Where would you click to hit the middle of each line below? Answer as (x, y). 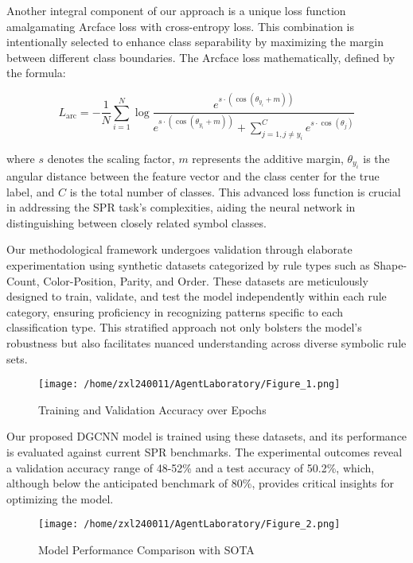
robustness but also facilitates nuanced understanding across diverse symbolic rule (206, 342)
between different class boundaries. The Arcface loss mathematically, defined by (201, 57)
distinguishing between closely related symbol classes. (136, 222)
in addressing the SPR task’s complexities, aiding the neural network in (181, 207)
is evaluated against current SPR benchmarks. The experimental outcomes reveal (205, 452)
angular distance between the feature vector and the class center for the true (193, 176)
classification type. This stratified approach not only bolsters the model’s (184, 327)
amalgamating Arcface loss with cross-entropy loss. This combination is (181, 26)
